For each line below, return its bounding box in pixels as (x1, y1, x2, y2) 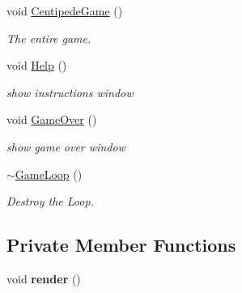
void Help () (6, 57, 67, 74)
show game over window (6, 138, 125, 155)
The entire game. (6, 29, 91, 46)
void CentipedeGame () (6, 2, 123, 19)
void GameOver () (6, 111, 97, 128)
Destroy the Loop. (6, 193, 94, 210)
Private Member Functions (6, 232, 236, 257)
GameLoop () (15, 165, 83, 182)
